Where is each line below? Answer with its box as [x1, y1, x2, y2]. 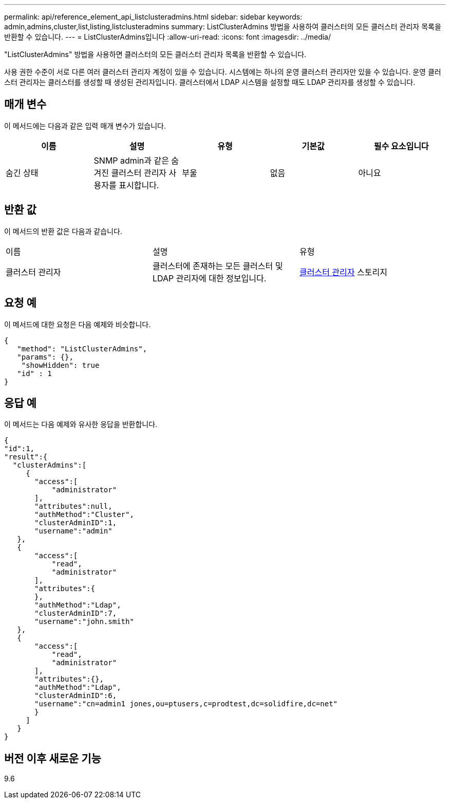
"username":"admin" [34, 527, 113, 536]
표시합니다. [119, 180, 159, 190]
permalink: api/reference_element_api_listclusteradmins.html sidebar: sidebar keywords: [4, 12, 303, 21]
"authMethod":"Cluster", [34, 510, 134, 519]
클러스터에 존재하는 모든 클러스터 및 [152, 260, 283, 271]
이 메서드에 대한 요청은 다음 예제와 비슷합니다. [4, 319, 151, 329]
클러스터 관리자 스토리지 [299, 266, 387, 277]
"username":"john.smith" [34, 617, 134, 626]
